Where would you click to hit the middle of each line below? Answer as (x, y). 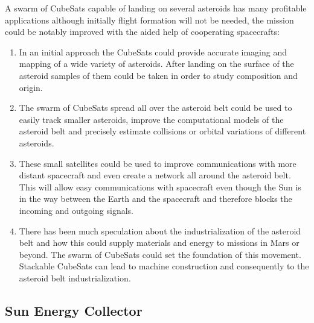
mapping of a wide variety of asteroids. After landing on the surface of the (156, 64)
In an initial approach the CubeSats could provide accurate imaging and (153, 52)
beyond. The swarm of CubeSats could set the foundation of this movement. (160, 254)
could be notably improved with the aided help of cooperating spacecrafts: (142, 32)
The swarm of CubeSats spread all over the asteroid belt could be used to (155, 108)
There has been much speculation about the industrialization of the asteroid (160, 230)
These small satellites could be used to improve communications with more (158, 163)
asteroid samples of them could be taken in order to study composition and (158, 75)
